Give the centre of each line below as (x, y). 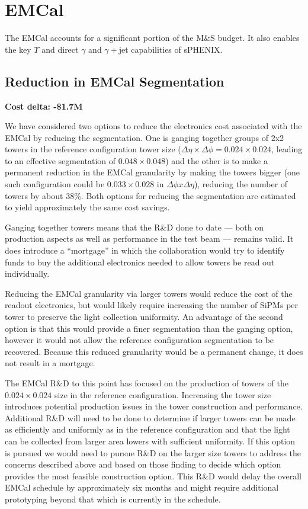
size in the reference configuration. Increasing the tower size (163, 394)
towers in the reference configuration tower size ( (93, 149)
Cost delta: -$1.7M (44, 106)
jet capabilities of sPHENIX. (171, 49)
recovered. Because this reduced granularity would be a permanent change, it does (154, 351)
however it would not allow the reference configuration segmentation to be (139, 340)
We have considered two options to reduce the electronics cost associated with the (153, 126)
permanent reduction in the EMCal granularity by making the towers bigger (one (152, 172)
